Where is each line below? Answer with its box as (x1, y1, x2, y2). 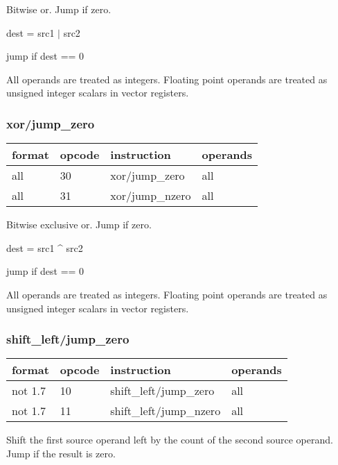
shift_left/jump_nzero (110, 403, 221, 419)
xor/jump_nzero (110, 187, 191, 204)
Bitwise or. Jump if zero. (6, 2, 112, 16)
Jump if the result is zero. (6, 446, 116, 460)
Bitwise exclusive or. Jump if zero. (6, 217, 152, 232)
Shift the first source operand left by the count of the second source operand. (6, 432, 333, 447)
